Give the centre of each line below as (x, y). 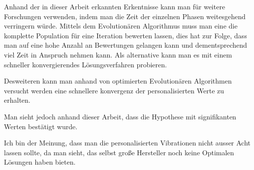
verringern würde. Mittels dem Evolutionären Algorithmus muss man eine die (121, 26)
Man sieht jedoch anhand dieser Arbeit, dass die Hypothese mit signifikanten (120, 116)
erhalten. (17, 100)
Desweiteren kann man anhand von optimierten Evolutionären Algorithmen (118, 81)
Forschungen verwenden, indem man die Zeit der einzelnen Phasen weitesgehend (125, 16)
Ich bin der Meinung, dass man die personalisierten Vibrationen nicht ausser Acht (127, 143)
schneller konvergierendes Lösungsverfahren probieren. (85, 64)
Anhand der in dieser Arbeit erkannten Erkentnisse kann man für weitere (115, 6)
